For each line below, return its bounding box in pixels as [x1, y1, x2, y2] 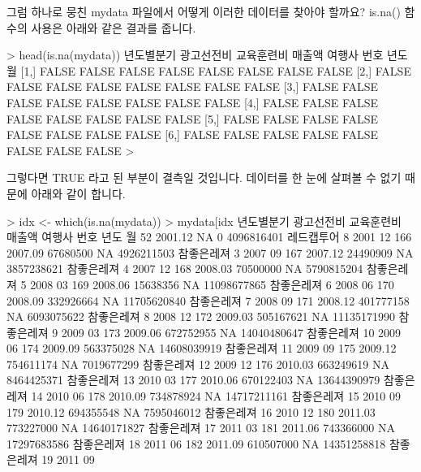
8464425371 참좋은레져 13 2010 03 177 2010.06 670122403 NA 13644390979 [6, 371, 380, 388]
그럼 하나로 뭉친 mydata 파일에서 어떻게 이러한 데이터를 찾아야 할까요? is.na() [6, 3, 401, 19]
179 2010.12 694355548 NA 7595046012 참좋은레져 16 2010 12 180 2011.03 [6, 403, 376, 420]
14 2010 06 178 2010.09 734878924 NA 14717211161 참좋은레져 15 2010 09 [31, 388, 401, 405]
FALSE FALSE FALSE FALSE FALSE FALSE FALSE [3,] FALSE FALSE [6, 78, 379, 95]
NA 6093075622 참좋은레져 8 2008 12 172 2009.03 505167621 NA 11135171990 [6, 308, 395, 325]
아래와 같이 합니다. [31, 184, 126, 201]
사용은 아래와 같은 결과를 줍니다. [31, 19, 196, 36]
